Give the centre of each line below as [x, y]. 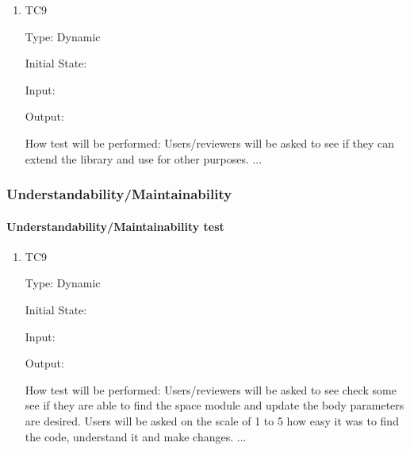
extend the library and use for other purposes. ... [144, 158]
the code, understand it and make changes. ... [136, 436]
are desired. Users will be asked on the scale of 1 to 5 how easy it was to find [212, 420]
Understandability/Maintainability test [115, 226]
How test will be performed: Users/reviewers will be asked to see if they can [210, 142]
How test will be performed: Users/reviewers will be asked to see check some [211, 389]
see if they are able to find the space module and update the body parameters [215, 405]
